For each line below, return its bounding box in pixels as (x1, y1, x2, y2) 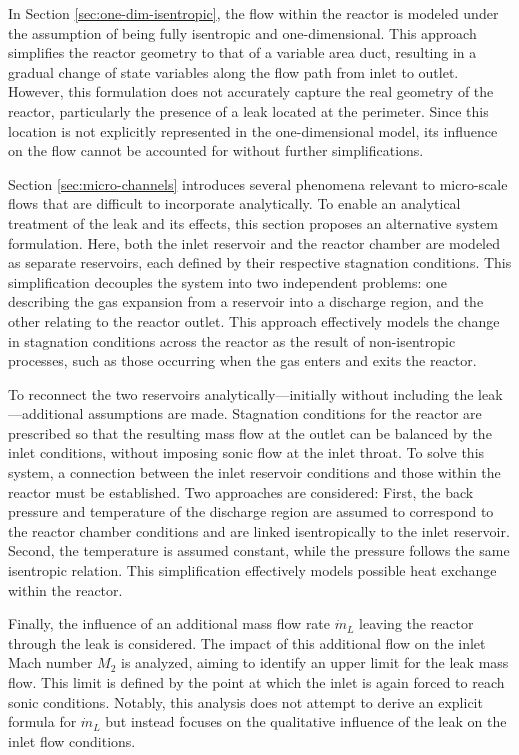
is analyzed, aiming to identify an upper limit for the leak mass (121, 652, 509, 673)
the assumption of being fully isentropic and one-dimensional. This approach (8, 22, 477, 43)
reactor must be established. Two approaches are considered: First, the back (8, 481, 474, 502)
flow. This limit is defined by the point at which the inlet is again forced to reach (8, 672, 505, 692)
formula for (8, 711, 77, 732)
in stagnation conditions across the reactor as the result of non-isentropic (8, 330, 456, 351)
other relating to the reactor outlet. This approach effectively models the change (8, 310, 500, 331)
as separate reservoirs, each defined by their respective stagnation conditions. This (8, 252, 512, 273)
